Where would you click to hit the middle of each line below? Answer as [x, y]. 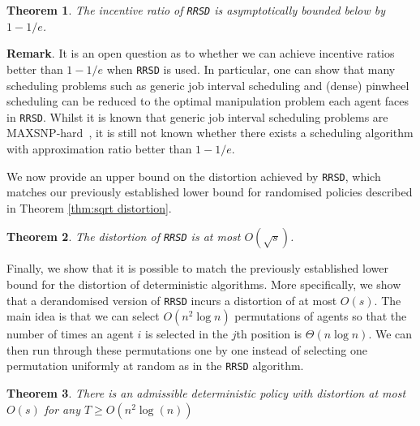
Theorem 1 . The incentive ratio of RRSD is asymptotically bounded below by [196, 10]
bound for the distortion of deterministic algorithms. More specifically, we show [204, 284]
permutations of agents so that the [321, 316]
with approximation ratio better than [99, 148]
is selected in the [187, 334]
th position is [269, 334]
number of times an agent [70, 334]
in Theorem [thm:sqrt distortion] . [89, 207]
